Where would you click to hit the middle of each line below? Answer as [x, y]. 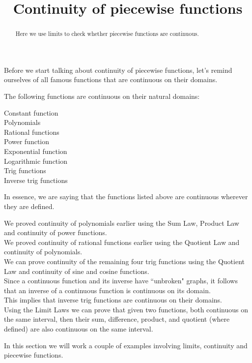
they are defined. [29, 206]
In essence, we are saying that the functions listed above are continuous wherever [126, 197]
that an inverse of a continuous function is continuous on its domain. [107, 290]
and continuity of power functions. [56, 232]
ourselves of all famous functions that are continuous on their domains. [111, 79]
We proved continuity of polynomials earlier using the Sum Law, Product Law [122, 223]
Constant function [31, 112]
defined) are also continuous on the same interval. [79, 329]
